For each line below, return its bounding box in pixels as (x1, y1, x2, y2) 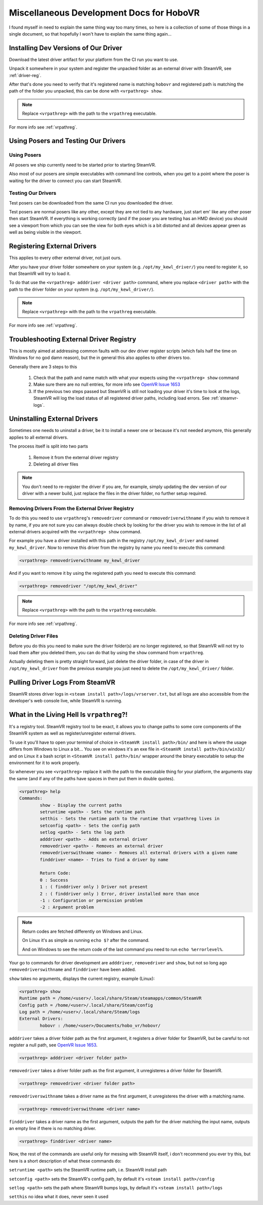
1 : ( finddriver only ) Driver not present (39, 884, 148, 890)
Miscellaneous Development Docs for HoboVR (9, 7, 200, 18)
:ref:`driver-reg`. (9, 72, 41, 78)
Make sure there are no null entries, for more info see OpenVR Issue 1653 (33, 381, 180, 387)
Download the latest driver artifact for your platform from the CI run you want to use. (9, 56, 179, 62)
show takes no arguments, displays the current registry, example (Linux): (9, 976, 155, 981)
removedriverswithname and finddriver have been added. (9, 967, 136, 973)
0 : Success (39, 877, 68, 883)
